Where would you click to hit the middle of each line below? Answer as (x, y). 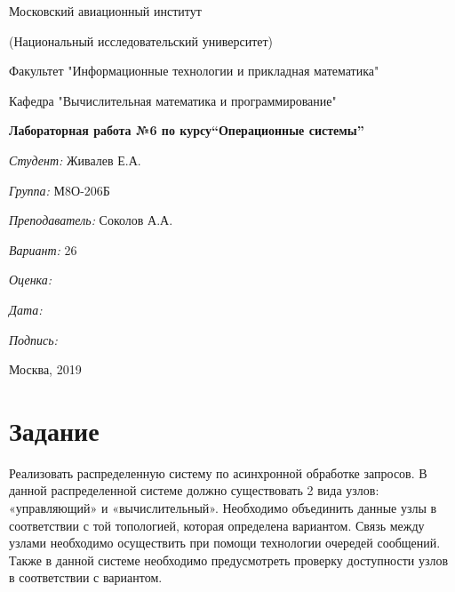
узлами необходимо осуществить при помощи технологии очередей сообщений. (225, 543)
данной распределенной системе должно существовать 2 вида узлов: (194, 490)
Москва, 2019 (45, 369)
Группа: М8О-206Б (60, 190)
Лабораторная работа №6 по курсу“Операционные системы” (187, 130)
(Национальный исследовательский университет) (141, 40)
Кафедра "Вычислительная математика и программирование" (173, 100)
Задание (54, 430)
